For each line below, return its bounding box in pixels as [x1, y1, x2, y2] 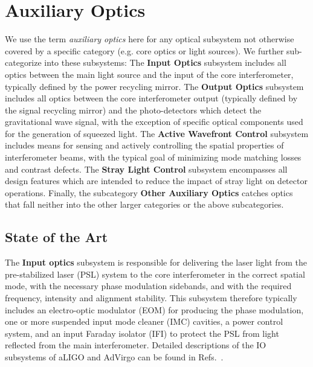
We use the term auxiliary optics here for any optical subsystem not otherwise [5, 33, 294, 45]
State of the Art [5, 228, 108, 246]
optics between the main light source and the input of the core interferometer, [5, 68, 294, 80]
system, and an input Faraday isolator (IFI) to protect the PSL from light [5, 327, 279, 339]
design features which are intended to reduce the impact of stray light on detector [5, 174, 308, 187]
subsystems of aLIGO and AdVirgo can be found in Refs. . [5, 350, 224, 363]
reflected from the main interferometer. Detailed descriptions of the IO [5, 339, 266, 351]
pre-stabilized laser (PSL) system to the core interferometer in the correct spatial [5, 267, 305, 280]
